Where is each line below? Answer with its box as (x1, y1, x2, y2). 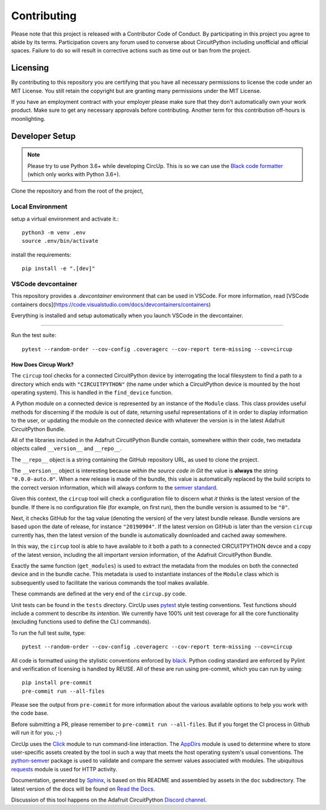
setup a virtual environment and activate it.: (11, 215, 119, 222)
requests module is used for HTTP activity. (11, 765, 118, 773)
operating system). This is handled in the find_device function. (11, 388, 173, 396)
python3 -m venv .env (22, 229, 86, 236)
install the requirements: (11, 251, 72, 258)
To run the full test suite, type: (11, 629, 86, 637)
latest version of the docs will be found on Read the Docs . (11, 785, 155, 792)
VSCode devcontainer (11, 280, 78, 288)
